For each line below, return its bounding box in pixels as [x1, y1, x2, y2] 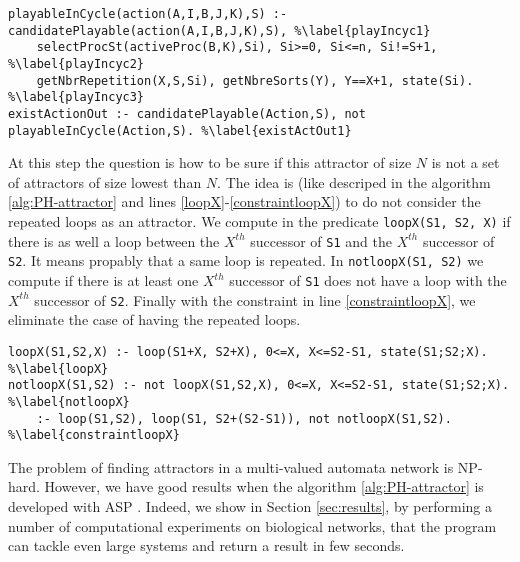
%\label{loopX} [8, 361, 109, 376]
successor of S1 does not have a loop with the [229, 270, 507, 290]
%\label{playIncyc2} [8, 56, 145, 71]
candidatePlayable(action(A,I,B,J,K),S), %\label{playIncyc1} [8, 23, 431, 38]
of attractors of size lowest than [8, 171, 202, 192]
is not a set [431, 152, 500, 173]
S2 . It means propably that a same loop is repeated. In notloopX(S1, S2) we [8, 250, 484, 271]
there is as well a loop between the [8, 230, 220, 251]
